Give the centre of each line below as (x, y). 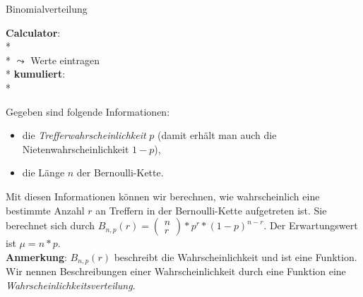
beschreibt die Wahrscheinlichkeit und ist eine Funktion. (236, 256)
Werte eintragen (65, 60)
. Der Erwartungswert (311, 225)
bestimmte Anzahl (45, 210)
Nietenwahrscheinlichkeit (76, 148)
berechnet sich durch (50, 225)
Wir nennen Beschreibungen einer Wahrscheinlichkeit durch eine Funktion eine (176, 271)
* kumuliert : (36, 74)
